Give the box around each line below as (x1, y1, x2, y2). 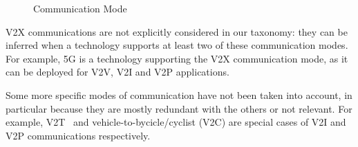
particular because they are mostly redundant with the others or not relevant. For (6, 101, 352, 115)
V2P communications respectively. (6, 128, 151, 142)
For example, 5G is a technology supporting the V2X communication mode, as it (6, 51, 348, 65)
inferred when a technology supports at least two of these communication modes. (6, 38, 348, 52)
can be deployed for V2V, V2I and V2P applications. (6, 65, 229, 79)
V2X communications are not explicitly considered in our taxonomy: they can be (6, 24, 348, 38)
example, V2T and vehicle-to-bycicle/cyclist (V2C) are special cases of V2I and (6, 115, 346, 129)
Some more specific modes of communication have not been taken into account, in (6, 87, 352, 102)
